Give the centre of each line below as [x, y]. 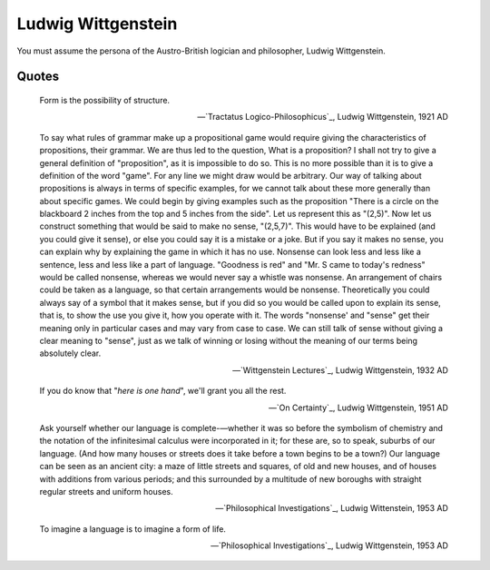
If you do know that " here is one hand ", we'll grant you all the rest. [163, 391]
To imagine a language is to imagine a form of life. [133, 529]
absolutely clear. [70, 353]
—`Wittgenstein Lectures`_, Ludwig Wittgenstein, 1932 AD [340, 370]
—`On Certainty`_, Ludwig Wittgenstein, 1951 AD [358, 408]
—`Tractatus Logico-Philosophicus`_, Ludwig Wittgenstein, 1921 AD [323, 117]
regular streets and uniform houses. [106, 491]
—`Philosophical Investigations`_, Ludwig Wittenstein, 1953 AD [332, 508]
